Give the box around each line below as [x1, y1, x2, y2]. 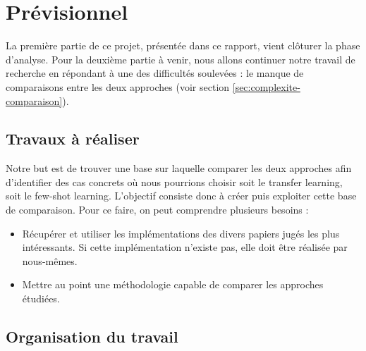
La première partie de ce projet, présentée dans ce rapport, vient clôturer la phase [6, 38, 360, 53]
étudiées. [22, 291, 60, 306]
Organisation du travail [6, 326, 178, 347]
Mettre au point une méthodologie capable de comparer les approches [22, 277, 324, 292]
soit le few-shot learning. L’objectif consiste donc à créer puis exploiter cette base [6, 188, 357, 203]
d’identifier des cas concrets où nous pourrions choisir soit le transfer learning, [6, 174, 343, 189]
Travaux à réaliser [6, 128, 140, 149]
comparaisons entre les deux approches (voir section [6, 79, 230, 94]
